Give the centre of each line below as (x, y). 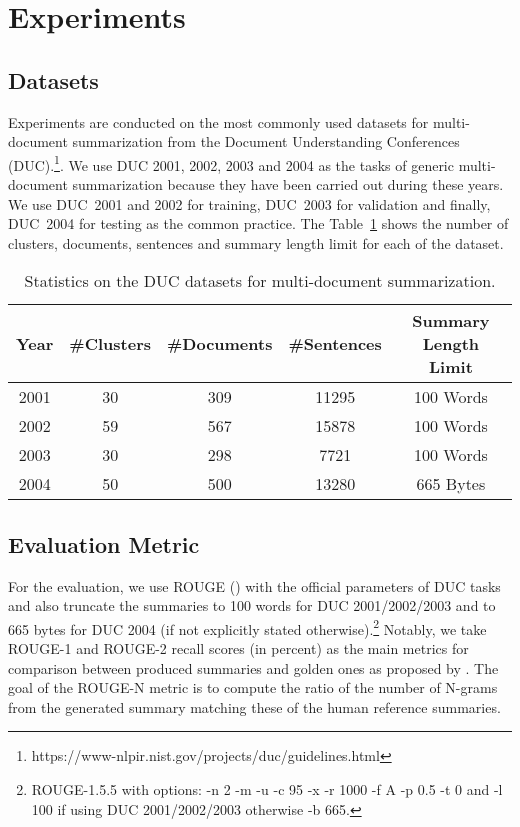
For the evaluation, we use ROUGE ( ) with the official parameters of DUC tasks (254, 585)
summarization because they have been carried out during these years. (288, 184)
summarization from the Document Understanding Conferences (266, 141)
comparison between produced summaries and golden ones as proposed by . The (253, 667)
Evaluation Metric (104, 543)
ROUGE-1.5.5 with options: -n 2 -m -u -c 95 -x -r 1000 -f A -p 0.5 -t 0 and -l (267, 789)
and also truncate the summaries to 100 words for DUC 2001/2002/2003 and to (252, 605)
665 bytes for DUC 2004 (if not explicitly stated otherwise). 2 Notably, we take (247, 627)
